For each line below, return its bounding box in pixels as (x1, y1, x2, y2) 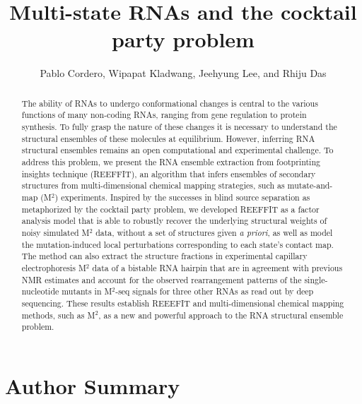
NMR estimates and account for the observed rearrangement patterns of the (21, 273, 302, 285)
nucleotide (21, 285, 59, 297)
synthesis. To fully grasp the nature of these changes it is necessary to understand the (21, 121, 337, 133)
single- (304, 273, 328, 285)
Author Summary (5, 371, 180, 400)
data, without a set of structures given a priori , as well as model (95, 226, 333, 238)
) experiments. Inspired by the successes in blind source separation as (54, 191, 310, 203)
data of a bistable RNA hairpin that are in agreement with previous (92, 261, 343, 273)
